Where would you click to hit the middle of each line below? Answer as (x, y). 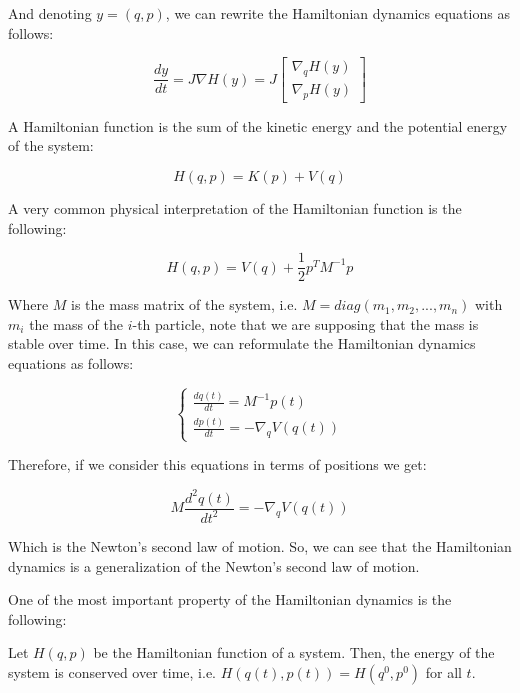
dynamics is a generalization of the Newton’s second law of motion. (214, 565)
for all (443, 671)
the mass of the (76, 323)
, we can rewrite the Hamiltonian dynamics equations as (337, 13)
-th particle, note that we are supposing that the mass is (305, 323)
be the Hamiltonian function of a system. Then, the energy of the (294, 652)
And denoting (50, 13)
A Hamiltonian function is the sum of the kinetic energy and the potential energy (258, 125)
